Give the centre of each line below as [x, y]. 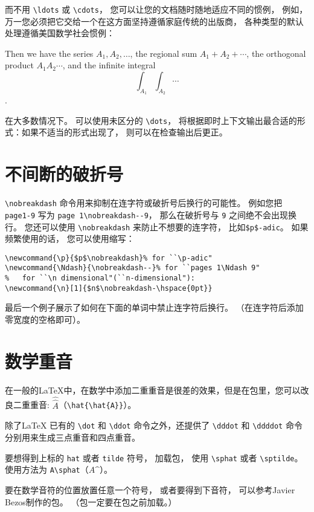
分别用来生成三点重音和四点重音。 [72, 437]
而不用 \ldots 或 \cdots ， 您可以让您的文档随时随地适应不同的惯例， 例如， [156, 9]
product [19, 65]
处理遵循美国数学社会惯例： [60, 33]
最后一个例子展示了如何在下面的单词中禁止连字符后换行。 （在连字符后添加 [154, 307]
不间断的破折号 [64, 174]
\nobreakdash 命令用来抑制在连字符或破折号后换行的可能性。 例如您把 [144, 203]
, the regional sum [164, 53]
